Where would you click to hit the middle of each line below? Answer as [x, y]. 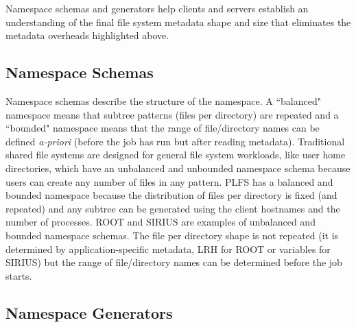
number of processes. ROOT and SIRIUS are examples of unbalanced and [161, 222]
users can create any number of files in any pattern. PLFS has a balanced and [169, 181]
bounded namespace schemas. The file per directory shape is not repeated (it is [172, 235]
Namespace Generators [89, 312]
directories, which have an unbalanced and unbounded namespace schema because [178, 168]
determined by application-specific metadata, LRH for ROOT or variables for [168, 249]
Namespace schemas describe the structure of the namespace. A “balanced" [163, 100]
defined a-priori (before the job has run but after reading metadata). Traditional [175, 141]
